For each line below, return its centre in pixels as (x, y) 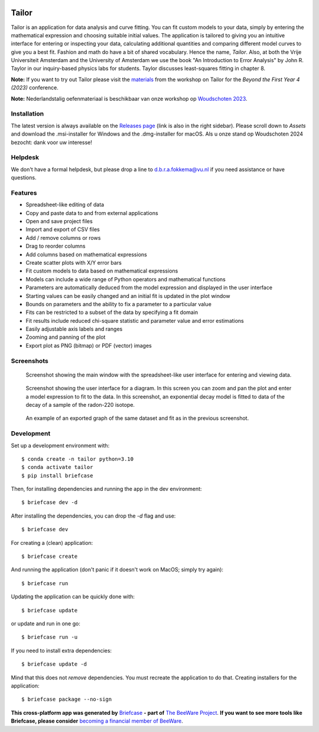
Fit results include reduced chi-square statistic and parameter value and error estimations (135, 320)
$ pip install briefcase (57, 476)
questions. (24, 178)
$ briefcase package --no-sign (67, 699)
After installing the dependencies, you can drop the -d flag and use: (93, 516)
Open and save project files (59, 221)
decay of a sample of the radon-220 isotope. (80, 405)
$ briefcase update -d (54, 664)
